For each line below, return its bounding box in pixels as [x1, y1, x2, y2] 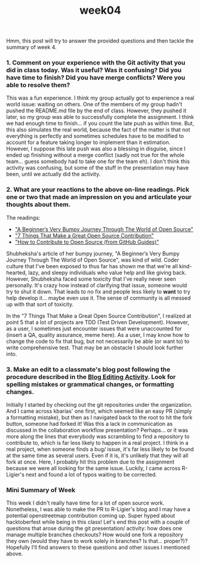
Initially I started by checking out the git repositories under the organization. [6, 401, 193, 409]
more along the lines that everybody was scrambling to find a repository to [6, 433, 190, 440]
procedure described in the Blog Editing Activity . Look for [6, 373, 176, 381]
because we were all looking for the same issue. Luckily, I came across [6, 465, 181, 472]
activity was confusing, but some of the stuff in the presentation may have [6, 164, 189, 171]
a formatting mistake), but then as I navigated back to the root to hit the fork [6, 414, 193, 421]
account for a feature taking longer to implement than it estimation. [6, 139, 171, 146]
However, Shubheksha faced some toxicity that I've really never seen [6, 275, 176, 282]
